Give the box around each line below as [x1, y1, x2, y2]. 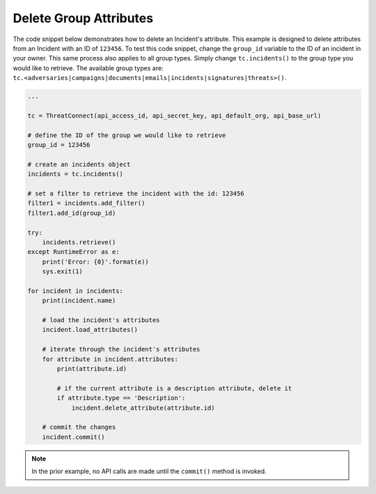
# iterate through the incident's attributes [42, 345, 201, 353]
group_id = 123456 [27, 141, 91, 149]
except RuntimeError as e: [27, 248, 120, 256]
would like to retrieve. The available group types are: [13, 63, 164, 72]
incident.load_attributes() [42, 326, 139, 334]
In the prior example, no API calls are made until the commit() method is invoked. [31, 467, 267, 476]
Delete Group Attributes [13, 10, 153, 26]
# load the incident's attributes [42, 317, 160, 324]
